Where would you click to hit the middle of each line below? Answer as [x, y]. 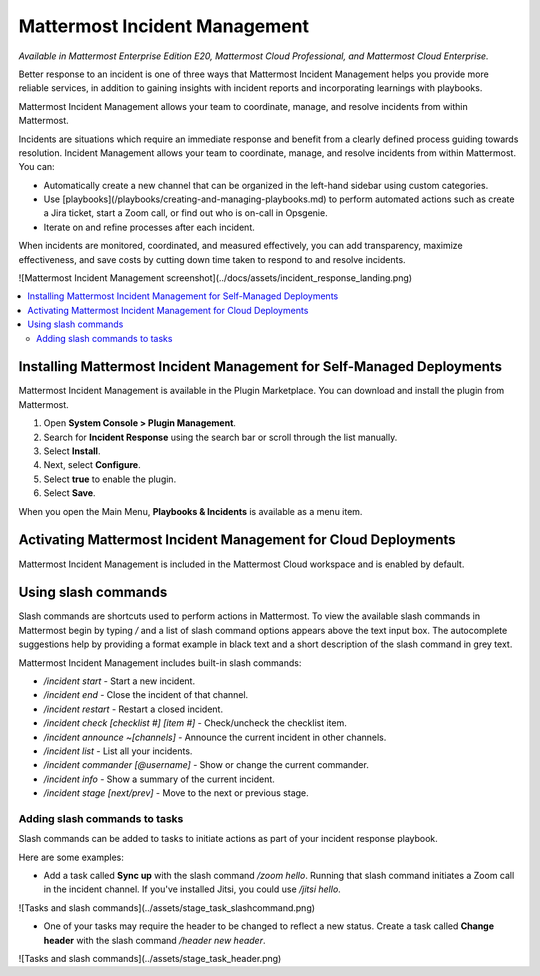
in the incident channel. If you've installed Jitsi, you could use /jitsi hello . [192, 889]
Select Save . [69, 493]
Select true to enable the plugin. [110, 479]
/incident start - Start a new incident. [119, 681]
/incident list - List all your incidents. [118, 751]
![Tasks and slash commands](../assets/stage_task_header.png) [150, 958]
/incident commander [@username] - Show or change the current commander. [206, 765]
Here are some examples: [71, 857]
